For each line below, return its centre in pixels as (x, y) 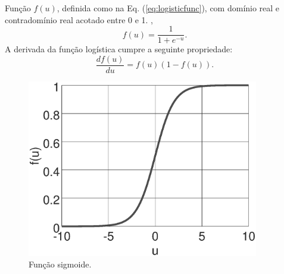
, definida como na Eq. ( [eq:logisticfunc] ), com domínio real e (168, 8)
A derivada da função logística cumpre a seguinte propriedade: (119, 49)
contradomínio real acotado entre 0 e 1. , (79, 19)
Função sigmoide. (60, 264)
